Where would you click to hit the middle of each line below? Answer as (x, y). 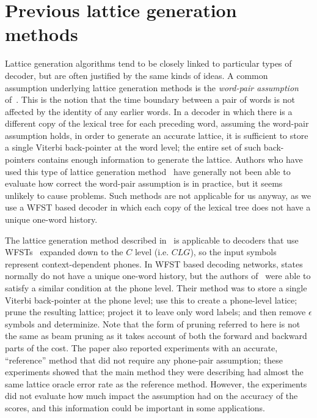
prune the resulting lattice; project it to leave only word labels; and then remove (155, 312)
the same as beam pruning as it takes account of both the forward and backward (156, 336)
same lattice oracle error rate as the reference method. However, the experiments (156, 383)
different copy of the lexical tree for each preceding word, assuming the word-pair (157, 123)
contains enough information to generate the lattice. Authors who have (170, 159)
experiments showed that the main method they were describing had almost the (154, 372)
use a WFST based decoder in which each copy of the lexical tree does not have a (158, 207)
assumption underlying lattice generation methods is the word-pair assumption (152, 87)
